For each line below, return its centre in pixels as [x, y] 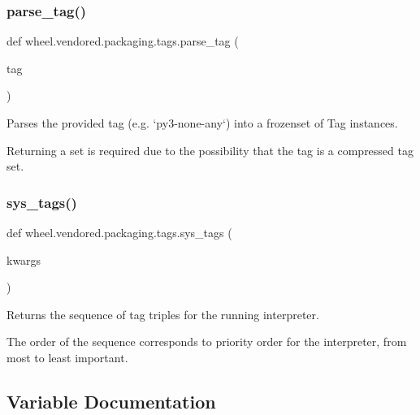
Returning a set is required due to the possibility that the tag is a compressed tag [210, 150]
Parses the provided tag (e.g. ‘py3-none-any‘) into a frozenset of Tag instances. [202, 123]
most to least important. [67, 357]
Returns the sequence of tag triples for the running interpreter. [163, 314]
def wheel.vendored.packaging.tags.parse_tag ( [123, 41]
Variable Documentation [111, 401]
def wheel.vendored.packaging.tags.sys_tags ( [119, 232]
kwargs [24, 259]
